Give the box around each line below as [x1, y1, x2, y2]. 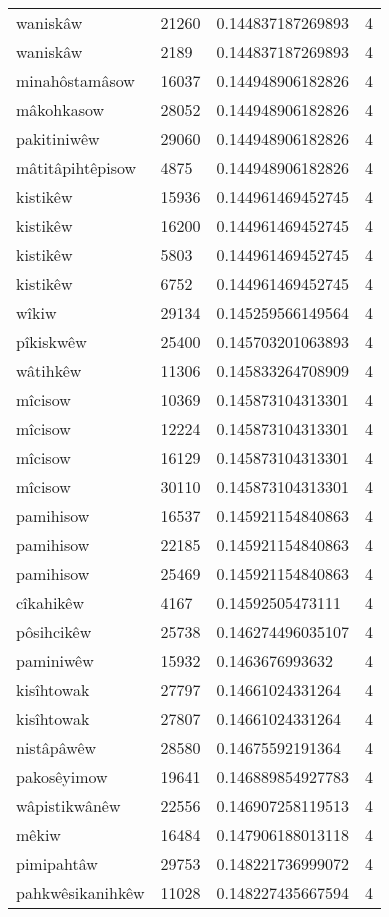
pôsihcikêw [16, 620, 92, 643]
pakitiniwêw [16, 127, 100, 150]
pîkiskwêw [16, 330, 87, 353]
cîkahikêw [16, 591, 85, 614]
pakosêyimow [16, 765, 108, 788]
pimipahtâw [16, 852, 98, 875]
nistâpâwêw [16, 736, 97, 759]
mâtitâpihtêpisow [16, 156, 137, 179]
